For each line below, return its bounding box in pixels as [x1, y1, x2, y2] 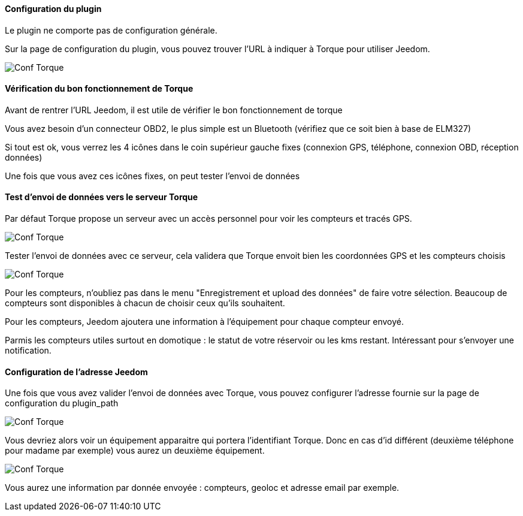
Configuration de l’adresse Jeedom [5, 366, 148, 377]
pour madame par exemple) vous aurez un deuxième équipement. [5, 445, 265, 456]
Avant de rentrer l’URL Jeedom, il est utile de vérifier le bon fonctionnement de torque [5, 104, 343, 115]
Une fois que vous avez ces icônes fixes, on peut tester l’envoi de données [5, 170, 300, 181]
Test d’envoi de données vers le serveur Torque [5, 192, 198, 203]
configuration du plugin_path [5, 398, 119, 409]
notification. [5, 345, 52, 356]
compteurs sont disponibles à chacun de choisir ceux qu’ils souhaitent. [5, 298, 285, 309]
